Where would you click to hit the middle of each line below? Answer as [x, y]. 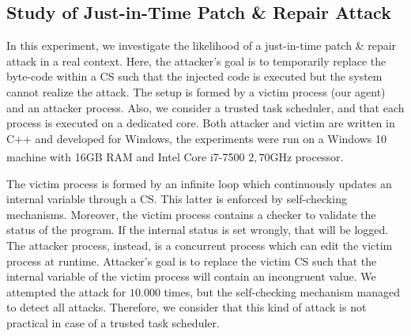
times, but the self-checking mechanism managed [282, 291]
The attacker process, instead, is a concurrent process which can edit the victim [200, 245]
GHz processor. [307, 157]
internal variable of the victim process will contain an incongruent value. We [191, 276]
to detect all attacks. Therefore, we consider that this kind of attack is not [187, 307]
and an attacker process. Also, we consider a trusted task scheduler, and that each [205, 107]
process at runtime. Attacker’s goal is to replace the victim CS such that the [192, 260]
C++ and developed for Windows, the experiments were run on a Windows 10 [197, 138]
